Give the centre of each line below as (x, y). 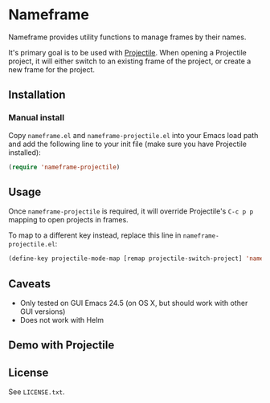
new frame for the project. (51, 69)
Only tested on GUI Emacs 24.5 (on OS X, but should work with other (134, 303)
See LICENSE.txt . (37, 392)
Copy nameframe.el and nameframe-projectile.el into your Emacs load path (133, 135)
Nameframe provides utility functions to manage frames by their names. (127, 37)
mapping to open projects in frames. (68, 220)
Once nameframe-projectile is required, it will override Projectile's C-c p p (131, 211)
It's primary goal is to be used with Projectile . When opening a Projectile (128, 52)
